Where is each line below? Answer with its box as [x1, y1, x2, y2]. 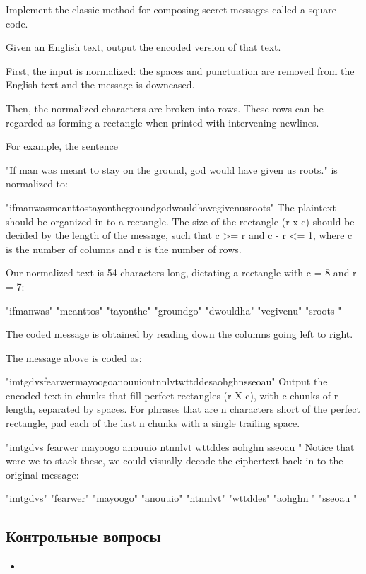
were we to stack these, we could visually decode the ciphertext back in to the [6, 453, 343, 468]
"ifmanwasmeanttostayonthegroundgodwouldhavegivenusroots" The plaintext [6, 199, 336, 214]
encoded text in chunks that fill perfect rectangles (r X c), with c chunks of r [6, 387, 338, 402]
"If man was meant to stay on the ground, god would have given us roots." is [6, 162, 338, 177]
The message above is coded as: [6, 350, 142, 365]
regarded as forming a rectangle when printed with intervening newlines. [6, 115, 319, 129]
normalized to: [6, 176, 68, 191]
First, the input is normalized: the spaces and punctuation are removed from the [6, 63, 355, 78]
